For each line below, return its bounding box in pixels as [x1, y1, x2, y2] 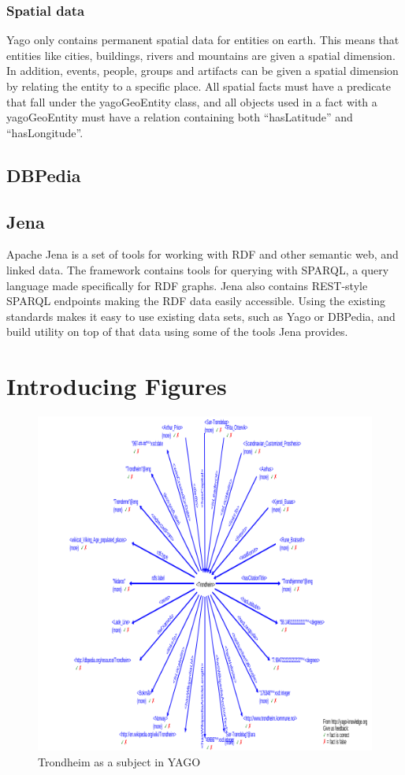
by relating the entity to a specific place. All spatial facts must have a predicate [6, 78, 392, 94]
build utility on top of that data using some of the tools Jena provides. [6, 323, 348, 340]
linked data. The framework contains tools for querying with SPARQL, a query [6, 261, 389, 278]
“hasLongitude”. [6, 124, 84, 140]
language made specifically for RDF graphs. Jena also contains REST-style [6, 277, 368, 293]
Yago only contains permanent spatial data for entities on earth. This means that [6, 32, 399, 48]
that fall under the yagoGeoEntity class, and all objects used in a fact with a [6, 93, 377, 110]
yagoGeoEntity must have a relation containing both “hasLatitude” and [6, 109, 353, 125]
